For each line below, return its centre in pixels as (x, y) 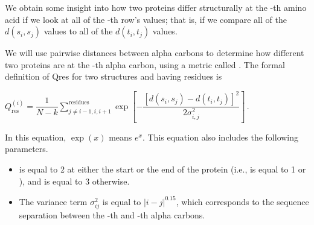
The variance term (53, 201)
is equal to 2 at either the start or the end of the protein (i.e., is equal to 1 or (162, 169)
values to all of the (78, 31)
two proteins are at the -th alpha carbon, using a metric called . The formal (145, 64)
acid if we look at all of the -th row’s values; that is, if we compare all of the (146, 19)
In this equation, (36, 137)
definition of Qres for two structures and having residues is (114, 76)
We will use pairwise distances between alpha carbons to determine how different (155, 53)
